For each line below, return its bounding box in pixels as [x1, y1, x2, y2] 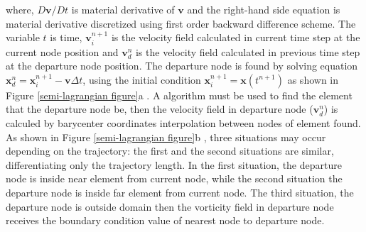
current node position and [6, 44, 119, 59]
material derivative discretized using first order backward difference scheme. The [6, 16, 356, 31]
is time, [50, 30, 82, 45]
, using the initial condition [82, 72, 201, 87]
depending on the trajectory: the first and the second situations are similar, [6, 143, 334, 158]
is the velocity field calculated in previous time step [135, 44, 360, 59]
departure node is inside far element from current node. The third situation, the [6, 184, 354, 199]
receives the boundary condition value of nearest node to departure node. [6, 213, 325, 228]
